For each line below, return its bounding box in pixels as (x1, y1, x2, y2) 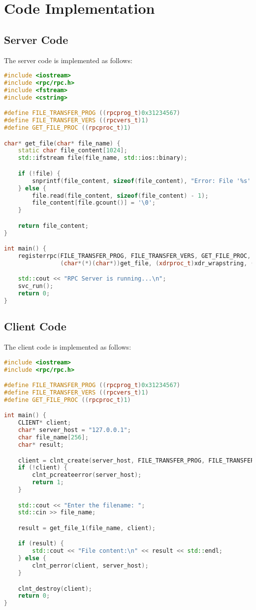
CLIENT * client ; (18, 419, 71, 427)
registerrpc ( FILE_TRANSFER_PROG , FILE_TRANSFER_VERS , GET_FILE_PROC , (18, 252, 251, 260)
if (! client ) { (18, 464, 67, 471)
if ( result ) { (18, 540, 64, 547)
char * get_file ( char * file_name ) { (4, 140, 121, 147)
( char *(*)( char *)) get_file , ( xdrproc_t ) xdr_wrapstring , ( (60, 259, 255, 267)
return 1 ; (32, 479, 64, 486)
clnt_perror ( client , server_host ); (32, 562, 149, 570)
